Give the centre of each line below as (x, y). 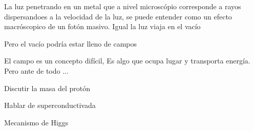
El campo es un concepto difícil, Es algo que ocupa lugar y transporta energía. (127, 61)
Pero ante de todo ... (36, 70)
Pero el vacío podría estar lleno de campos (71, 43)
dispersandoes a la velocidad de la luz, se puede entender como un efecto (118, 16)
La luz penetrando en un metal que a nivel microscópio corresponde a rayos (123, 6)
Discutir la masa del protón (47, 88)
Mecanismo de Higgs (36, 122)
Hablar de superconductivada (50, 105)
